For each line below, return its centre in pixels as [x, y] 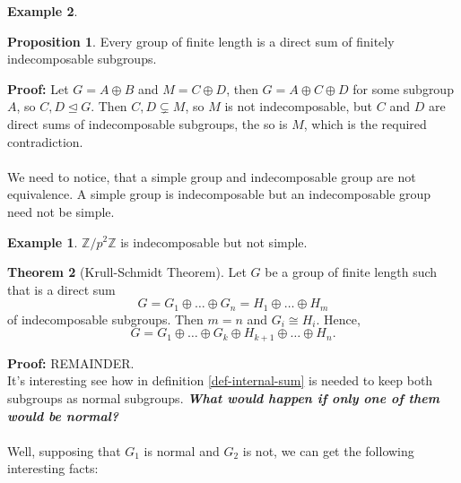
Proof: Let [38, 88]
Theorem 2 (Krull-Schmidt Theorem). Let [127, 272]
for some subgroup [403, 88]
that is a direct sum [61, 289]
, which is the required [365, 123]
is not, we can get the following [328, 450]
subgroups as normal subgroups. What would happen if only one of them [223, 398]
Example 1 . [43, 241]
